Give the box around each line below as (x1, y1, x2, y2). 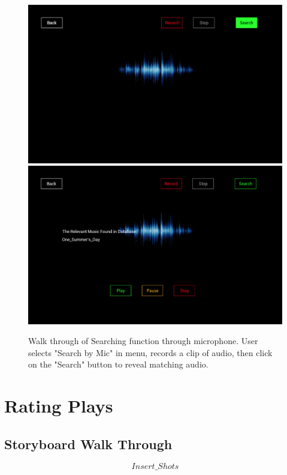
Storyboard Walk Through (4, 434, 173, 453)
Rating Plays (4, 393, 113, 418)
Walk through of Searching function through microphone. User (28, 334, 258, 347)
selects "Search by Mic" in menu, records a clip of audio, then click (28, 346, 273, 359)
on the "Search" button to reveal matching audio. (28, 358, 209, 371)
